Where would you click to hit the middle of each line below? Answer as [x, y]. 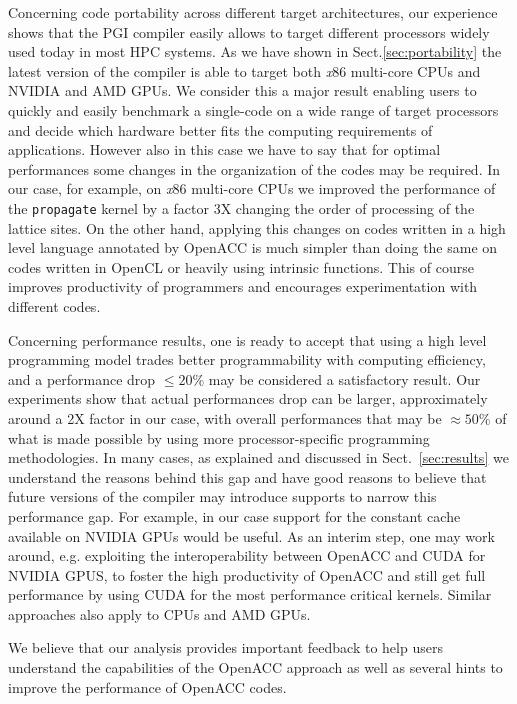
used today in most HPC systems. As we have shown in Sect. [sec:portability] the [255, 51]
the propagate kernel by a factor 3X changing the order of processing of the [241, 207]
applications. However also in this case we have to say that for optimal [224, 149]
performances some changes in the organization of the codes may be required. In [254, 168]
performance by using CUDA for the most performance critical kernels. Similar [250, 594]
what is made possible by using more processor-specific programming [219, 437]
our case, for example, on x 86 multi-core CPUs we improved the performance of [252, 188]
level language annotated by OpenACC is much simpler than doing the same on [253, 247]
